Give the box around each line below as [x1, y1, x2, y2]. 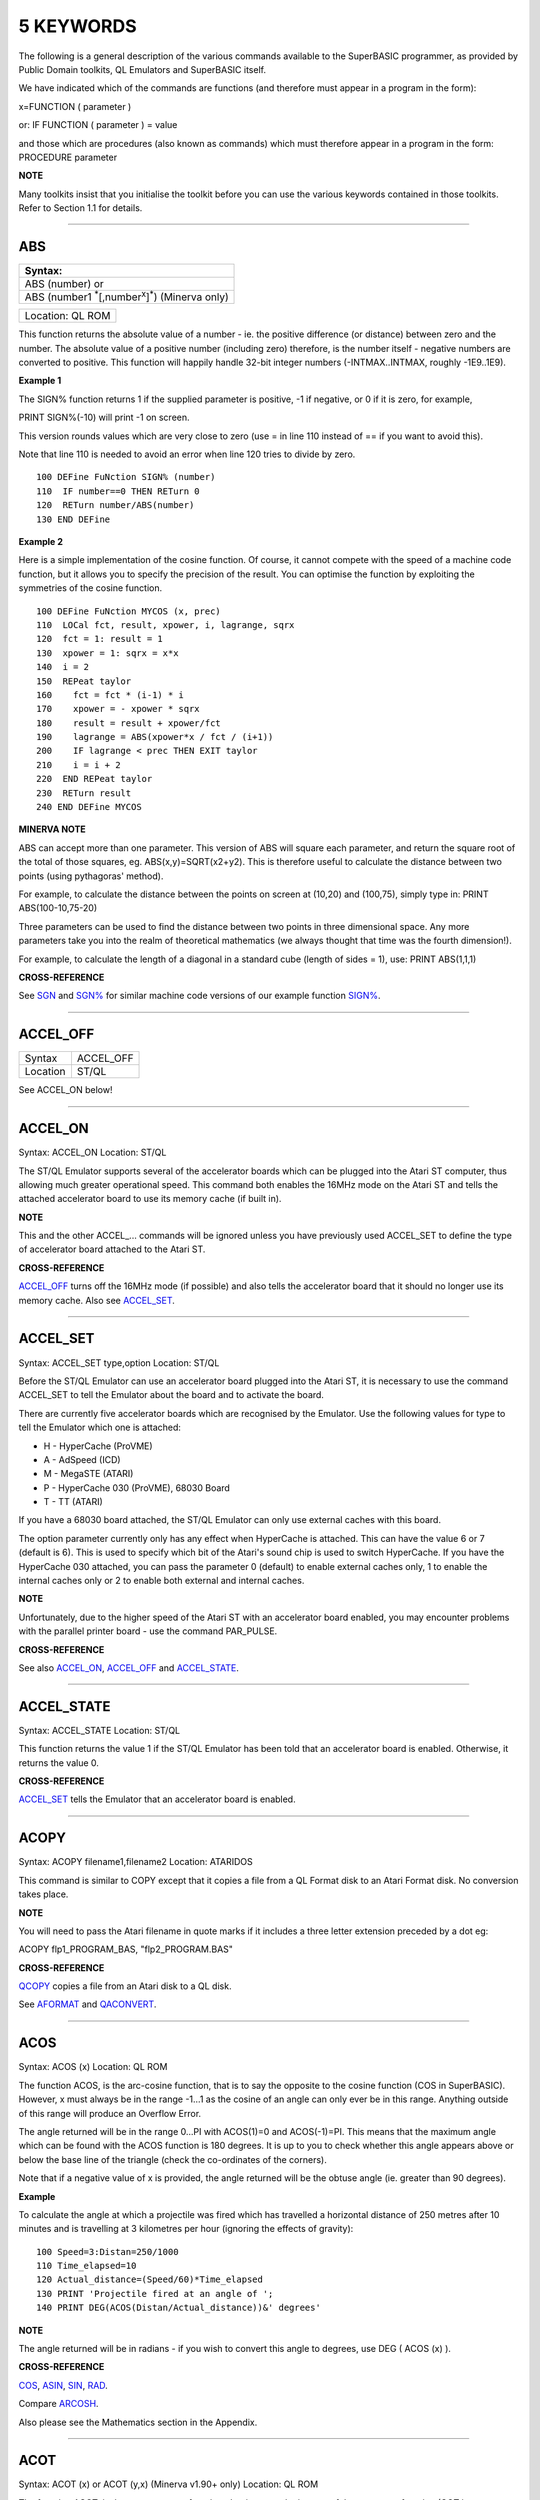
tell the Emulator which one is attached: [18, 1421, 182, 1434]
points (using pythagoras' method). [18, 870, 164, 882]
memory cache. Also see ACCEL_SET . [18, 1294, 175, 1306]
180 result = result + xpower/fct [36, 717, 222, 729]
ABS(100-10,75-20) [18, 902, 98, 914]
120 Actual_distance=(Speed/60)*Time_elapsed [36, 2274, 264, 2285]
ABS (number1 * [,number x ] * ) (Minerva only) [24, 288, 229, 304]
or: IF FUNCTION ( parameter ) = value [18, 119, 178, 131]
